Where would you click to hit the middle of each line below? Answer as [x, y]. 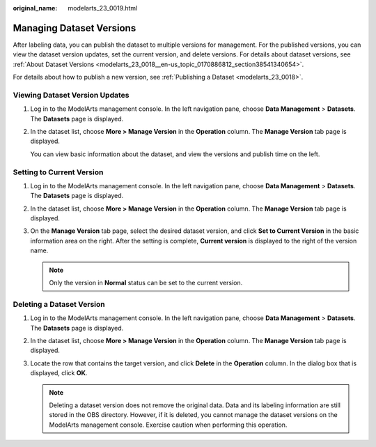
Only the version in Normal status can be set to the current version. [146, 283]
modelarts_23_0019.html [103, 8]
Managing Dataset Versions [75, 28]
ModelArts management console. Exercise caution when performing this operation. [168, 425]
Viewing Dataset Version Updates [71, 95]
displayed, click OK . [59, 373]
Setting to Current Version [58, 172]
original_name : [35, 8]
